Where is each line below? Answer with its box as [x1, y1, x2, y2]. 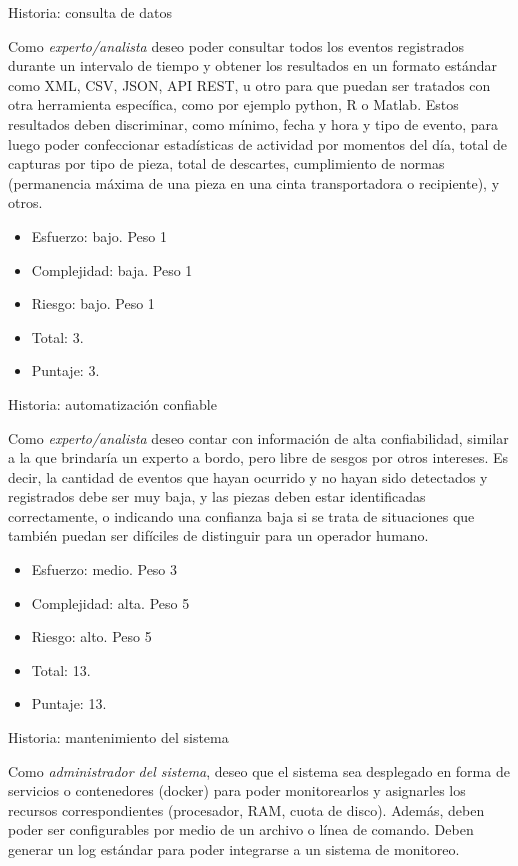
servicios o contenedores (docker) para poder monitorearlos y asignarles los [8, 780, 466, 801]
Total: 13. [31, 659, 91, 680]
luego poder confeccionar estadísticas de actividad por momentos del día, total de [8, 133, 507, 154]
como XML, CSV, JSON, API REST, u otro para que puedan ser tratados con [8, 74, 491, 95]
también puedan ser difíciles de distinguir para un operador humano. [8, 525, 429, 546]
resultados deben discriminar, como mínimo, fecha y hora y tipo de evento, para [8, 113, 499, 134]
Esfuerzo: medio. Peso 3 [31, 559, 178, 580]
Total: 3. [31, 326, 84, 347]
